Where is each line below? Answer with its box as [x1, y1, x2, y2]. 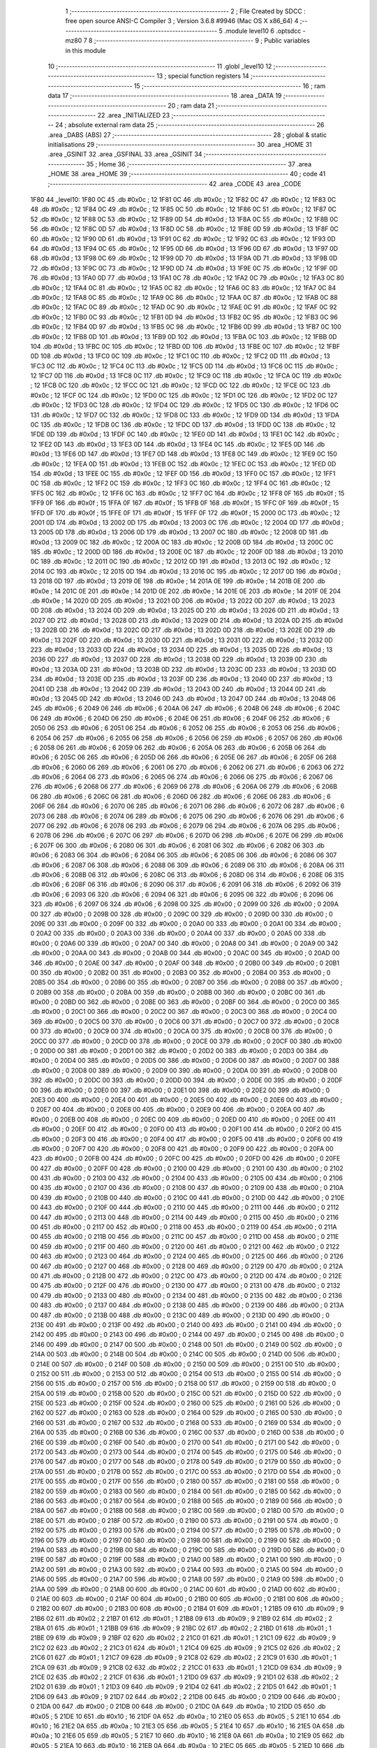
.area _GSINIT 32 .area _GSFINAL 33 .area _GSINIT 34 [47, 150, 202, 159]
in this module [65, 46, 106, 55]
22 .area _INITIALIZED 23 [97, 110, 170, 119]
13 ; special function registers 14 [156, 72, 249, 80]
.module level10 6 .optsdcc [223, 27, 302, 35]
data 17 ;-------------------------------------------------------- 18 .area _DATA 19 [47, 92, 282, 100]
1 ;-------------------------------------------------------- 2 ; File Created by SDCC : [65, 7, 306, 15]
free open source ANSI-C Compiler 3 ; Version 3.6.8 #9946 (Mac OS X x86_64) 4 [65, 17, 299, 25]
